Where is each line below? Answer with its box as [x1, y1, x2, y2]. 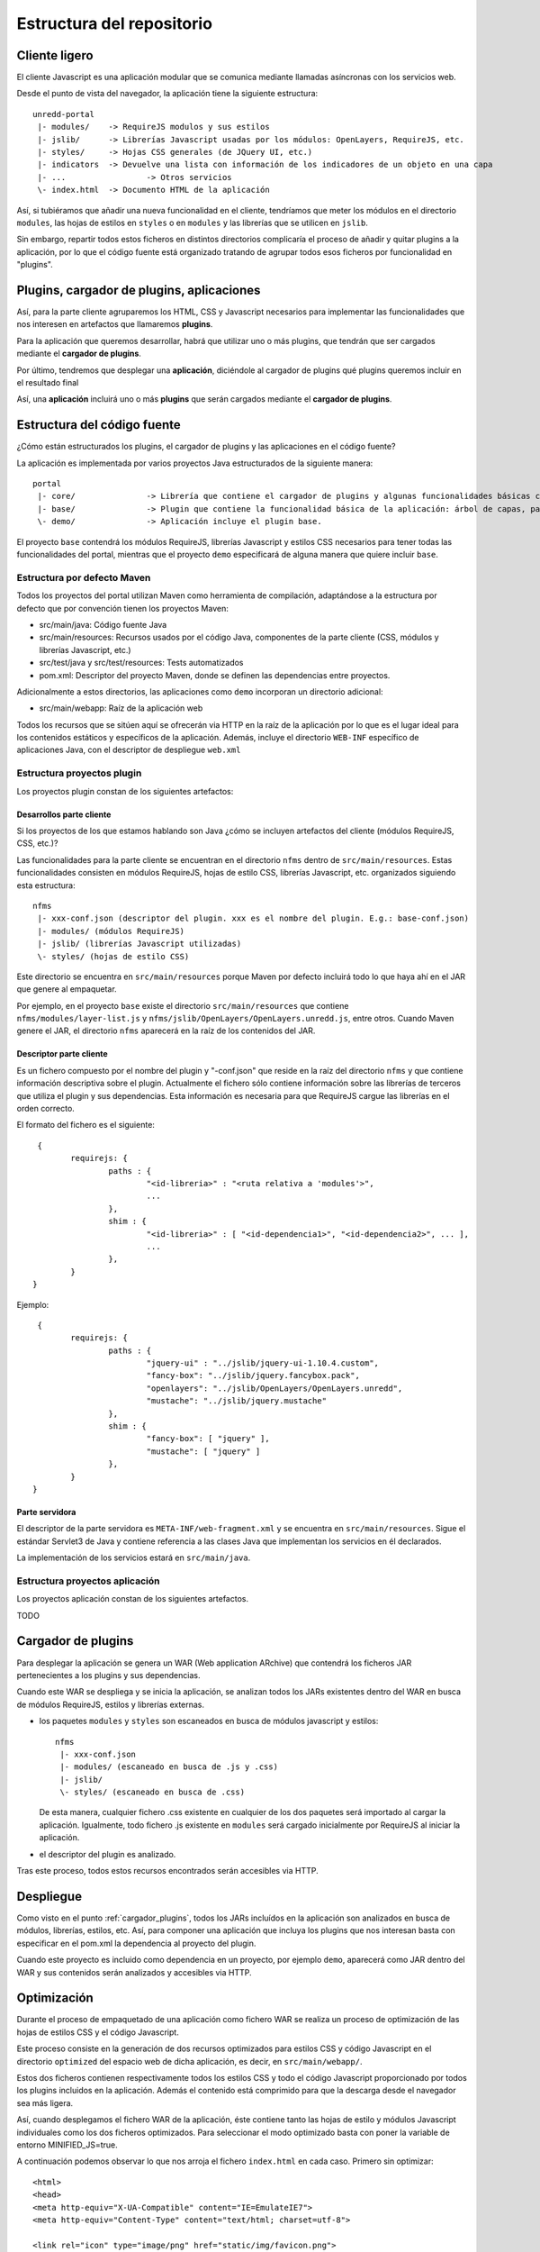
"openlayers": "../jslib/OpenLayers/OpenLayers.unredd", [146, 1383, 403, 1394]
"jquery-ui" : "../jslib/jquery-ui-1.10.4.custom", [146, 1358, 380, 1368]
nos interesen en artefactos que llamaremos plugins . [16, 319, 213, 330]
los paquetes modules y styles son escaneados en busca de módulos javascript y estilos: [39, 1716, 379, 1727]
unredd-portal [32, 109, 94, 119]
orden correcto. [16, 1103, 76, 1114]
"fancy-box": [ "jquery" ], [146, 1433, 270, 1444]
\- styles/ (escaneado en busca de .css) [59, 1787, 246, 1797]
